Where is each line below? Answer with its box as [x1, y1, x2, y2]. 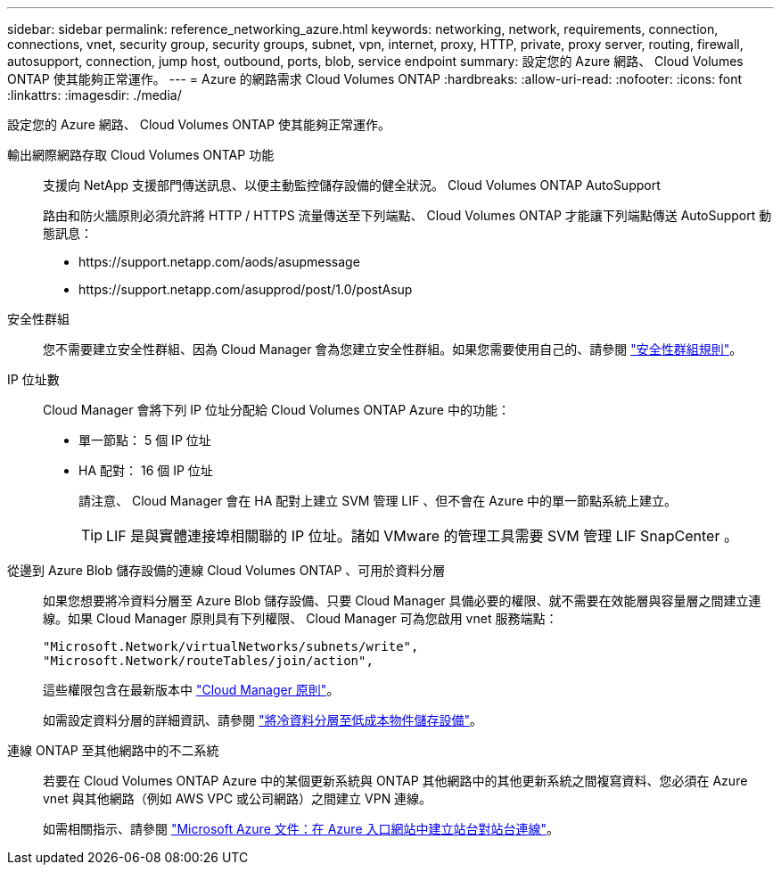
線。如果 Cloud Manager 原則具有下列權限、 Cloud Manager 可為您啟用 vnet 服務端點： [43, 611, 558, 626]
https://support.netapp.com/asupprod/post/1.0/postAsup [78, 282, 413, 297]
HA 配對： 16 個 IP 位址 [78, 463, 213, 478]
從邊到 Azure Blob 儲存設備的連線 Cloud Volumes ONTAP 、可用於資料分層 [7, 563, 446, 578]
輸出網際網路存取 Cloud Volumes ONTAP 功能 [7, 147, 275, 162]
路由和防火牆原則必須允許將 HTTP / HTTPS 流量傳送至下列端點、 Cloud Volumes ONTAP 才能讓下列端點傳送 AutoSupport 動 [43, 208, 772, 223]
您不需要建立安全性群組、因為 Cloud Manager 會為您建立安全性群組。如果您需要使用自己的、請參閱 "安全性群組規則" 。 [43, 341, 743, 357]
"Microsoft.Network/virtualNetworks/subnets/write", [43, 639, 419, 654]
